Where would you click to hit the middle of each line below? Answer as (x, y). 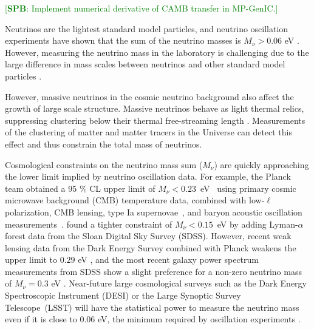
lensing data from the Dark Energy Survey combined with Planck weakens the (151, 247)
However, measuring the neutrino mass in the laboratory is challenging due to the (157, 52)
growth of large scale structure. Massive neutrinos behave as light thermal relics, (155, 108)
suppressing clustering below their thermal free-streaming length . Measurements (155, 120)
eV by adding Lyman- (258, 224)
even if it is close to (41, 319)
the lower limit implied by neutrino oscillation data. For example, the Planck (148, 176)
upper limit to (31, 259)
